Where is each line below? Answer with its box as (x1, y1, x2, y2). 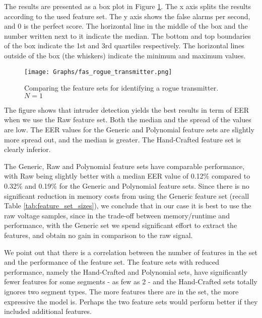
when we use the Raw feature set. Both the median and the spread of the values (4, 114, 251, 125)
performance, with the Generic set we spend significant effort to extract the (4, 220, 237, 230)
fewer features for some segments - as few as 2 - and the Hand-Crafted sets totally (4, 276, 257, 287)
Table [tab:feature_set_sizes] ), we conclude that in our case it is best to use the (4, 200, 251, 211)
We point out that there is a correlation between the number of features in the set (4, 247, 257, 257)
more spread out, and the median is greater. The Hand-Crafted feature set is (4, 134, 241, 144)
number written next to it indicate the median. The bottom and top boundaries (4, 30, 251, 41)
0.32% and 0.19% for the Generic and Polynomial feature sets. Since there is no (4, 180, 249, 191)
